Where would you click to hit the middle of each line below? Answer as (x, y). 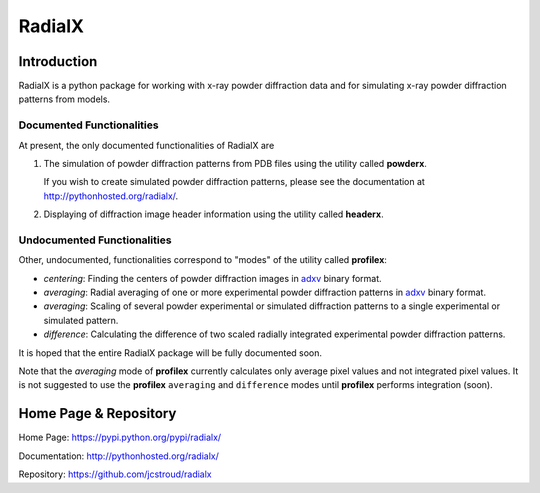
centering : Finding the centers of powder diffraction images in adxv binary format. (212, 278)
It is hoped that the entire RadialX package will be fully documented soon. (170, 352)
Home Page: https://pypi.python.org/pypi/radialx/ (120, 437)
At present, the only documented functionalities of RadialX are (146, 145)
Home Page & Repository (97, 413)
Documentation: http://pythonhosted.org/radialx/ (118, 456)
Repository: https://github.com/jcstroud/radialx (115, 474)
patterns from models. (64, 99)
